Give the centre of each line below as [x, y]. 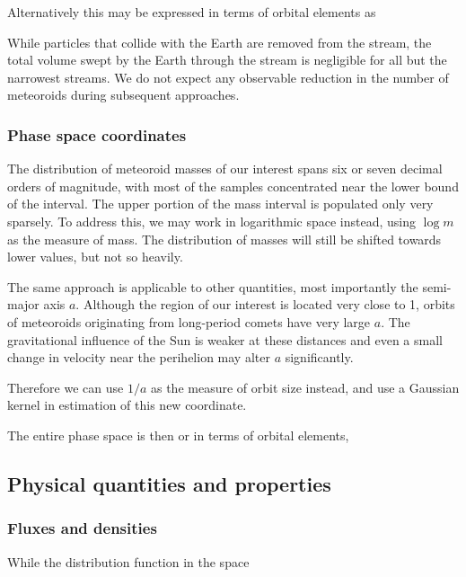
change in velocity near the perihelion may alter [139, 357]
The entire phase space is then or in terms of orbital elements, [178, 435]
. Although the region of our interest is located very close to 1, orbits [265, 304]
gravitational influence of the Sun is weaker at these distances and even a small [225, 339]
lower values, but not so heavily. [95, 257]
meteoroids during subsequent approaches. [123, 95]
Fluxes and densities [82, 528]
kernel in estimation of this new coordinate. [127, 405]
